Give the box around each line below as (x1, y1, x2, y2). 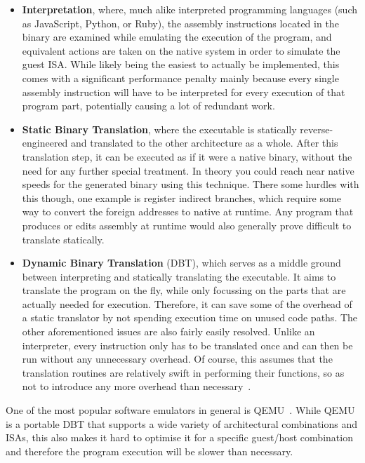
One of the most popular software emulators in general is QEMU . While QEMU (6, 403, 355, 417)
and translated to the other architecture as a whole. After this (71, 135, 338, 150)
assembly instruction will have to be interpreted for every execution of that (22, 84, 345, 99)
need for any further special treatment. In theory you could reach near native (22, 163, 354, 177)
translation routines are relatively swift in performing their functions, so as (22, 365, 345, 380)
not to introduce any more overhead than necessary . (22, 379, 251, 394)
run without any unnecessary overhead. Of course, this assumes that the (22, 351, 333, 366)
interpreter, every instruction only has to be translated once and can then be (22, 337, 353, 352)
